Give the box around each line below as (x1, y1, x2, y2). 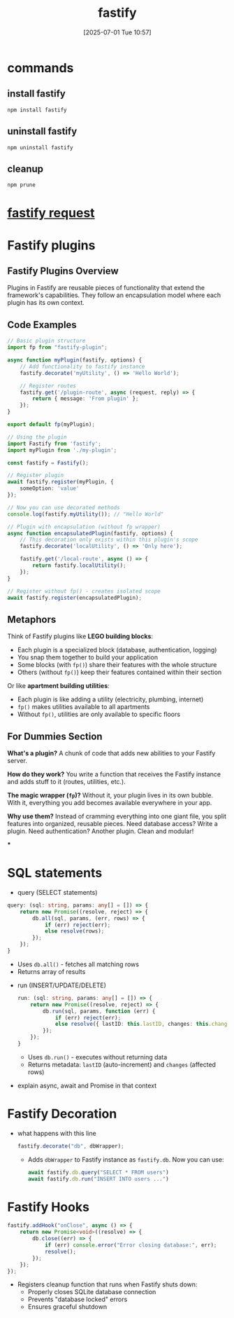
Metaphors (7, 613, 57, 625)
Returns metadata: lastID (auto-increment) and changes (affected (27, 1060, 217, 1069)
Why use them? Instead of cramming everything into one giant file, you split (7, 812, 227, 821)
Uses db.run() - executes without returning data (27, 1052, 168, 1061)
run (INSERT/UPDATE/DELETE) (17, 981, 107, 989)
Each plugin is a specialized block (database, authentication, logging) (17, 646, 217, 654)
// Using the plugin (7, 433, 68, 441)
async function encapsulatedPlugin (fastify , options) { (7, 530, 173, 537)
